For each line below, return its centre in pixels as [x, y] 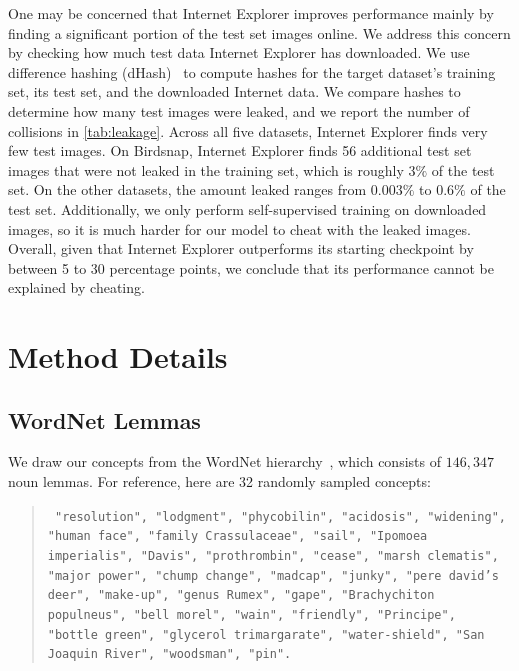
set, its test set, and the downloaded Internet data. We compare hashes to [234, 91]
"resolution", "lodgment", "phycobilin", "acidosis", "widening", [280, 516]
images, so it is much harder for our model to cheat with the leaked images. [239, 228]
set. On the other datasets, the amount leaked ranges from [187, 189]
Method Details [118, 356]
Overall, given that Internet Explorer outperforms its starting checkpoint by [241, 248]
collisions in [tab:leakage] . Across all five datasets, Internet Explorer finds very [248, 130]
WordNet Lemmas [104, 419]
